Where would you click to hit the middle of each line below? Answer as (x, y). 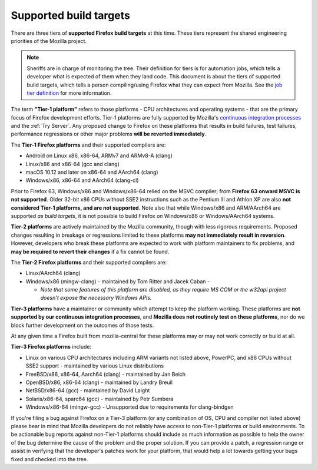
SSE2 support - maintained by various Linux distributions (95, 366)
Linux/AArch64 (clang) (53, 273)
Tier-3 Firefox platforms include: (51, 347)
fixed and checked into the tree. (49, 459)
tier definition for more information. (69, 93)
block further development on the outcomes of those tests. (82, 325)
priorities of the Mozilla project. (49, 41)
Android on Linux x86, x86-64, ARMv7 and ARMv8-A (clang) (99, 155)
